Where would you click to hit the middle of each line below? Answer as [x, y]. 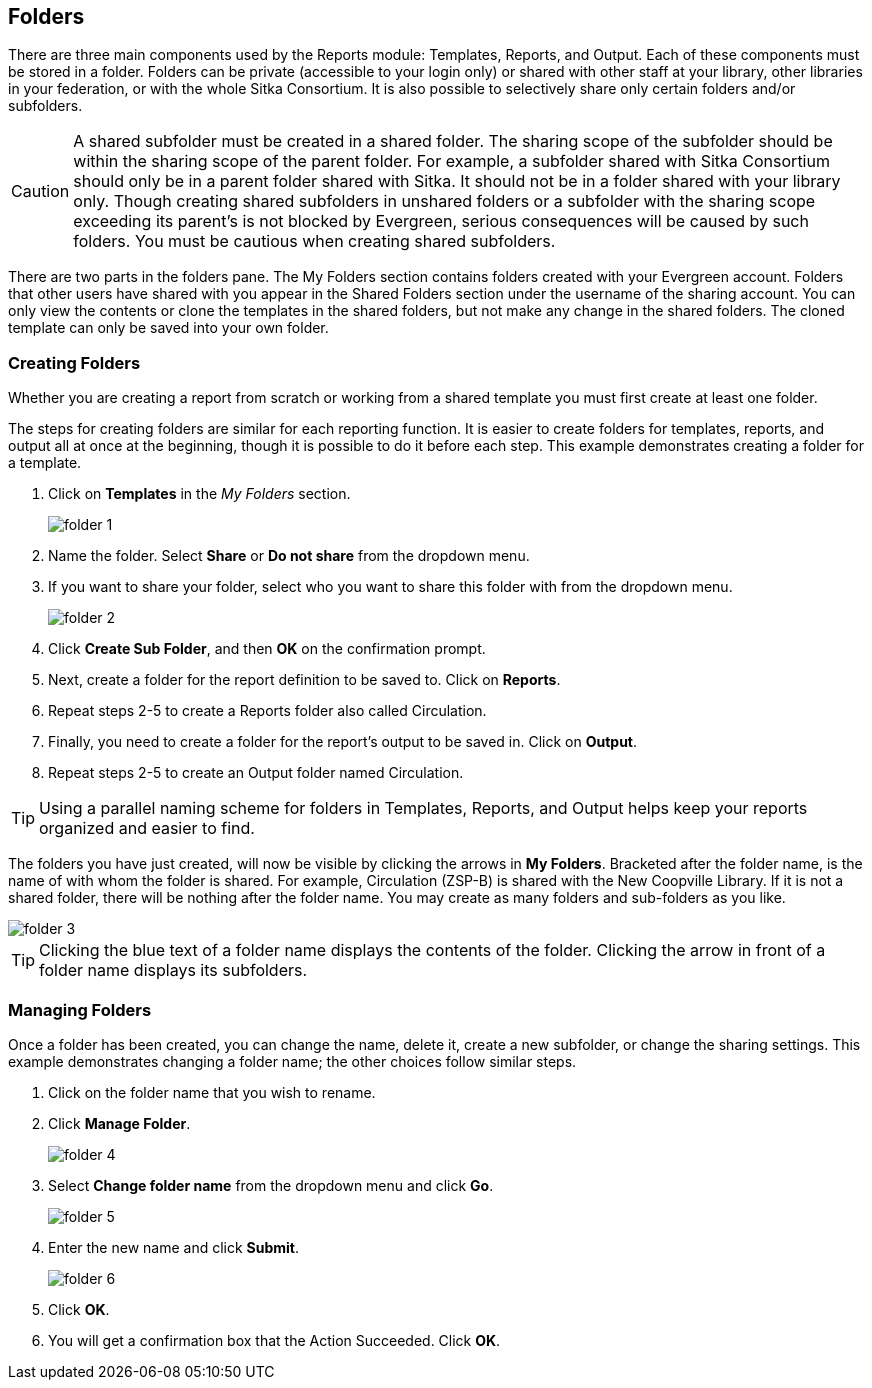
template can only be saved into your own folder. [168, 328]
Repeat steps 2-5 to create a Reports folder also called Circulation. [267, 711]
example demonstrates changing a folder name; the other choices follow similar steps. [292, 1061]
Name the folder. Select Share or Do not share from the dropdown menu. [289, 556]
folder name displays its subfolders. [173, 970]
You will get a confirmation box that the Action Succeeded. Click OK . [274, 1340]
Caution [40, 191]
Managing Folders [80, 1009]
